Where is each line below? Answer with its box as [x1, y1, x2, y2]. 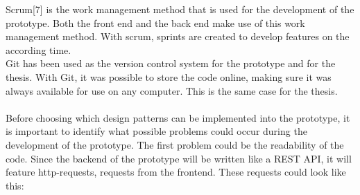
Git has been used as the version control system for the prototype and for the [6, 56, 336, 71]
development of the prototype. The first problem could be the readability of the [6, 137, 344, 151]
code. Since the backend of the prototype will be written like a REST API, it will [6, 151, 352, 165]
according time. [6, 42, 71, 57]
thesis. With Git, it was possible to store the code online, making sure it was [6, 69, 332, 84]
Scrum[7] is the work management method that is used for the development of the [6, 2, 354, 16]
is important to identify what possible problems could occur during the [6, 124, 307, 138]
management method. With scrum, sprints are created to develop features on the [6, 29, 350, 44]
